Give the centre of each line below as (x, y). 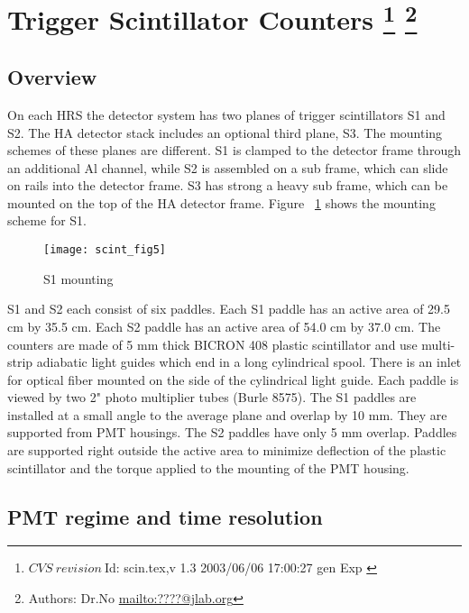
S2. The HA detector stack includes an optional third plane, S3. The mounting (225, 132)
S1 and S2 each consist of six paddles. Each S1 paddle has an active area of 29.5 (229, 309)
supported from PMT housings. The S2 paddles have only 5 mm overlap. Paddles (232, 432)
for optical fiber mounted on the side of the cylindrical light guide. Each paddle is (233, 379)
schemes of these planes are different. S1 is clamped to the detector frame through (234, 150)
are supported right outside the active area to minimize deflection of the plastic (227, 450)
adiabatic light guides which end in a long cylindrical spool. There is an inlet (249, 362)
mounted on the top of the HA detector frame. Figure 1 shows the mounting (221, 202)
